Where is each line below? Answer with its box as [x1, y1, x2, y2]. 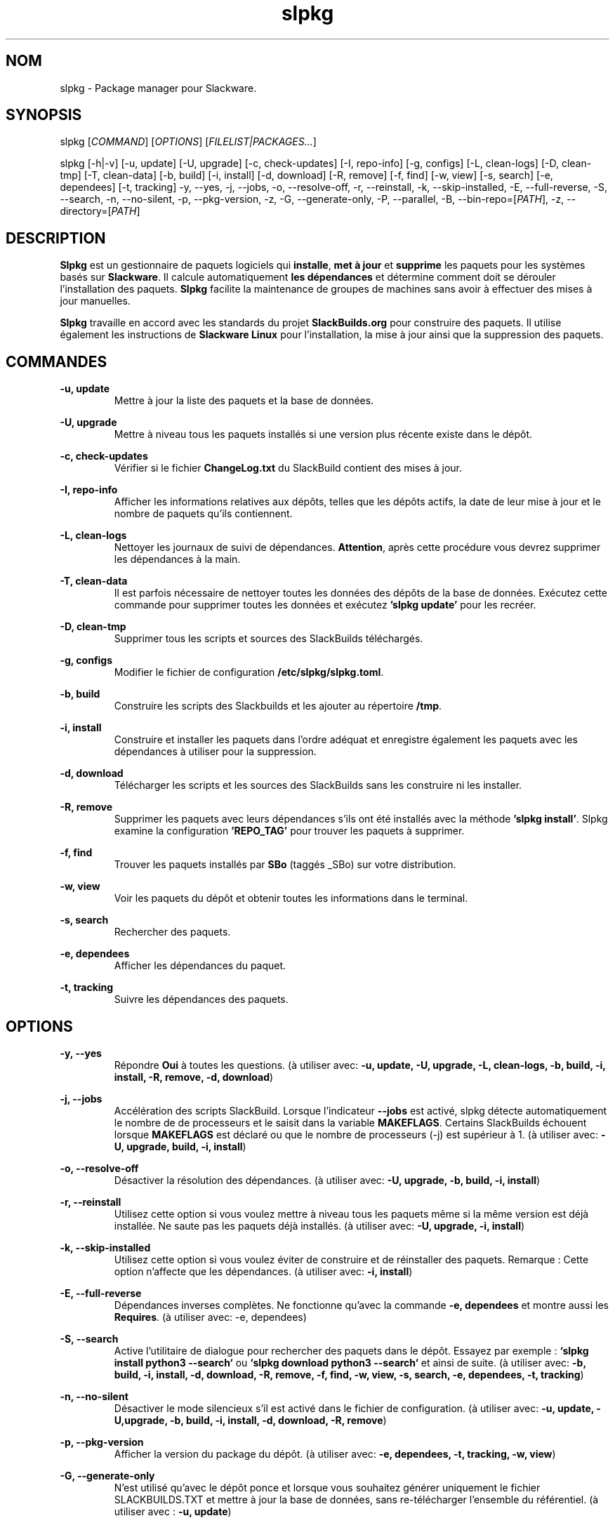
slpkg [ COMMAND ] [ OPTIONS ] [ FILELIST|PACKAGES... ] [60, 135, 317, 148]
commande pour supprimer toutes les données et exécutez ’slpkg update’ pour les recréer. [114, 599, 536, 611]
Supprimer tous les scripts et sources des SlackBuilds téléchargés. [114, 632, 423, 645]
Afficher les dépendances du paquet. [114, 959, 286, 972]
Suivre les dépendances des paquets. [114, 993, 289, 1006]
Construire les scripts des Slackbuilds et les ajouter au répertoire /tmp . [114, 700, 442, 712]
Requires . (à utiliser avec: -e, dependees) [114, 1310, 307, 1323]
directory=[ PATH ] [60, 205, 140, 218]
